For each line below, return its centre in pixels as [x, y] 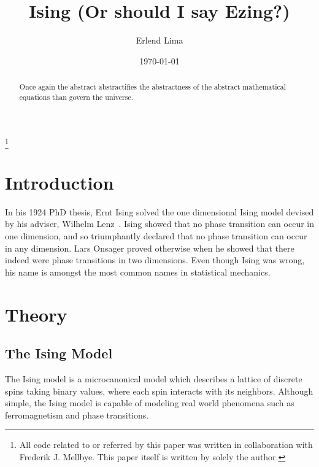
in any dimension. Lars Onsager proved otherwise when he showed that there [150, 248]
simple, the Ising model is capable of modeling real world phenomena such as [150, 403]
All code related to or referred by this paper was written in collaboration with [166, 445]
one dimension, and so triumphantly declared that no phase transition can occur [156, 236]
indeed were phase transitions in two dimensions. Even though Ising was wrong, [155, 260]
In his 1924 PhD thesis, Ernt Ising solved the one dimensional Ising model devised [159, 211]
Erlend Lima [159, 40]
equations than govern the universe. [76, 97]
